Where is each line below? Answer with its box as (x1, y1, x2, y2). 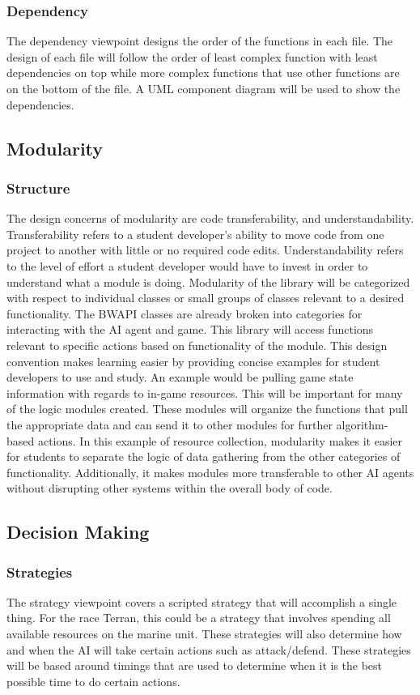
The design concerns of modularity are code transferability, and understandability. (6, 210, 414, 227)
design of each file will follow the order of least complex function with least (6, 48, 378, 65)
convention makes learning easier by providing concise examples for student (6, 352, 380, 369)
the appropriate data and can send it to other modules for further (6, 416, 333, 433)
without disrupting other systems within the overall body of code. (6, 480, 333, 497)
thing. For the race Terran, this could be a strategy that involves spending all (6, 609, 391, 626)
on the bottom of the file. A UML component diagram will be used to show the (6, 80, 401, 96)
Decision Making (6, 519, 150, 544)
